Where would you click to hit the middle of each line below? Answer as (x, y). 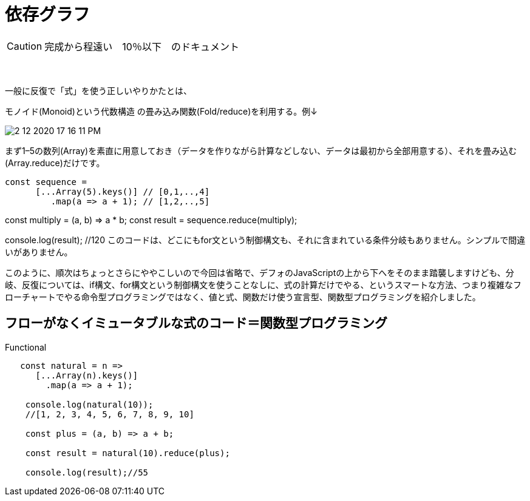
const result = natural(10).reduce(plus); (127, 453)
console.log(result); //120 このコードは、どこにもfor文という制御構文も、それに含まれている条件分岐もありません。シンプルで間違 (265, 240)
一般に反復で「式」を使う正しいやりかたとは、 (98, 90)
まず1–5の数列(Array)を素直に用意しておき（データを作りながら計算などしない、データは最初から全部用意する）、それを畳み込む (261, 150)
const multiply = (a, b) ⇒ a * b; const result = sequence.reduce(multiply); (151, 220)
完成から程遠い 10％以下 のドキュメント (142, 46)
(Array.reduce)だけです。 (55, 163)
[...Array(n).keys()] (87, 375)
